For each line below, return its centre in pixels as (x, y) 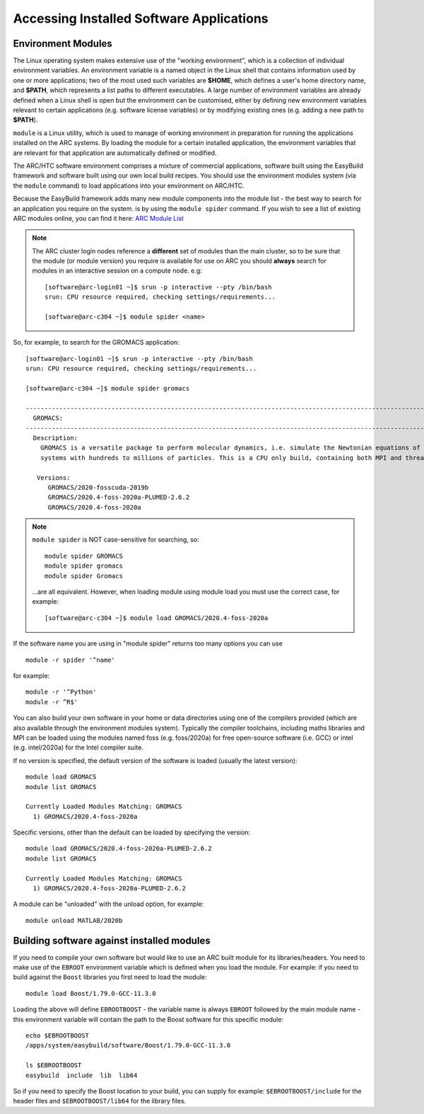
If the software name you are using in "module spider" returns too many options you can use (148, 643)
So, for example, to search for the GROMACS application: (96, 343)
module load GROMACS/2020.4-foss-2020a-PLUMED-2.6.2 (119, 849)
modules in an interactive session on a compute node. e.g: (117, 271)
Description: (55, 438)
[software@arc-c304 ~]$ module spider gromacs (108, 388)
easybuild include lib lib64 (82, 1075)
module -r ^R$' (52, 702)
